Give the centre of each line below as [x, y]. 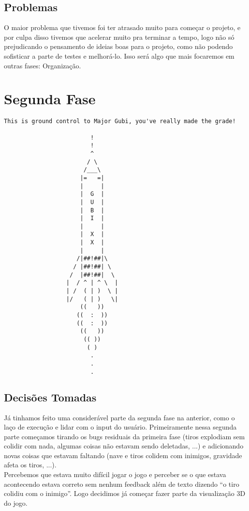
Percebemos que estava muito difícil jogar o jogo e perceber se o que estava [115, 474]
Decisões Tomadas [50, 397]
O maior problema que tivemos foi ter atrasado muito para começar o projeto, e [122, 27]
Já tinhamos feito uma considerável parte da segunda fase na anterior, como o [119, 417]
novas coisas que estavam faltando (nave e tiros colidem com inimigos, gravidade [123, 455]
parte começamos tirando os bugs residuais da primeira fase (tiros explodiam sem [124, 436]
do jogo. [16, 503]
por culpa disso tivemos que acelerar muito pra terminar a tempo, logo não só [119, 37]
